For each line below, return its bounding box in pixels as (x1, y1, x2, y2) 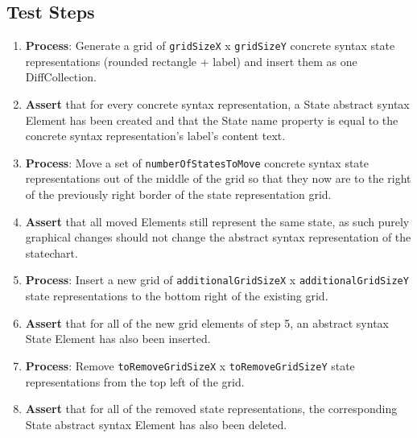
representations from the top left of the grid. (25, 373, 245, 390)
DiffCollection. (25, 68, 97, 85)
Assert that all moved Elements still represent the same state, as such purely (25, 213, 410, 229)
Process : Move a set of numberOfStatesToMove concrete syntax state (25, 154, 370, 171)
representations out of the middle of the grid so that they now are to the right (25, 170, 411, 187)
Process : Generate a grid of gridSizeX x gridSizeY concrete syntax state (25, 37, 395, 54)
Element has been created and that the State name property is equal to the (25, 111, 398, 128)
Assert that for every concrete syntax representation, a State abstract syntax (25, 96, 410, 113)
